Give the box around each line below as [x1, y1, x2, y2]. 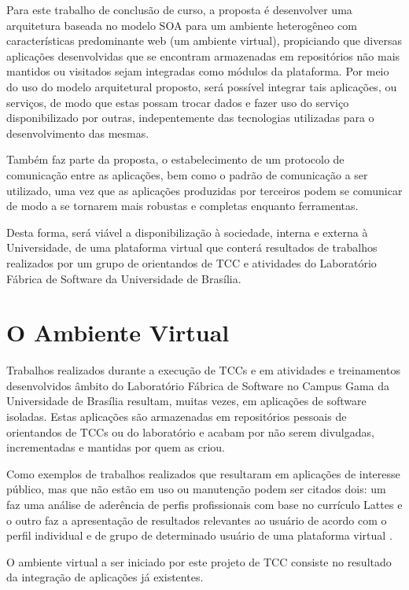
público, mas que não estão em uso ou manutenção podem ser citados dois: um [6, 481, 386, 497]
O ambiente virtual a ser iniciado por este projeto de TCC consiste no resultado [6, 553, 392, 570]
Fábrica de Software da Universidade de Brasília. [6, 270, 241, 286]
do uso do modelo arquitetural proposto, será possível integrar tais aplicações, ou [6, 78, 397, 94]
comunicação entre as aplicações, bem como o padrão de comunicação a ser [6, 166, 368, 183]
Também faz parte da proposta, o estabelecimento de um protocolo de [6, 151, 345, 168]
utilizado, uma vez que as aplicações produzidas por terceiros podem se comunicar [6, 182, 403, 198]
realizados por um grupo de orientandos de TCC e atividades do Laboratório [6, 254, 377, 271]
